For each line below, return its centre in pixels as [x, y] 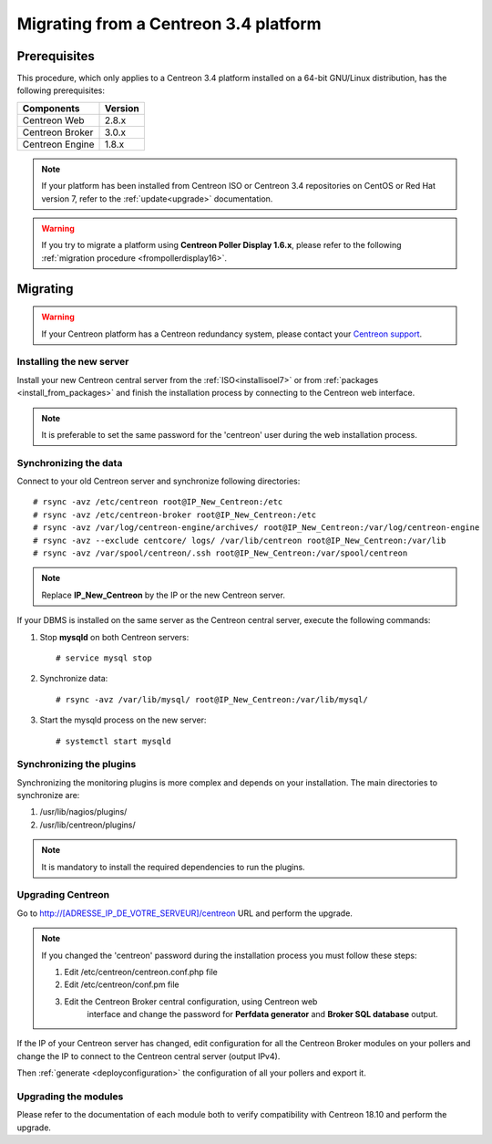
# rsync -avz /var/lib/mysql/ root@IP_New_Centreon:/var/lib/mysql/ [212, 699]
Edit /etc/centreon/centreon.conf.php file [141, 972]
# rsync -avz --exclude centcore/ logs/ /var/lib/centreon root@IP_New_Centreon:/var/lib [240, 540]
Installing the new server [73, 362]
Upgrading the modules [70, 1097]
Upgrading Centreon [63, 895]
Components [51, 108]
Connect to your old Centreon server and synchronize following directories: [159, 481]
